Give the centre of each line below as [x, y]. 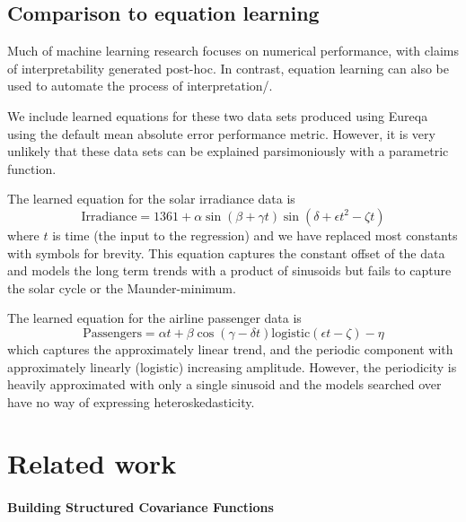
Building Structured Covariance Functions [141, 507]
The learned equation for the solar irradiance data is [151, 199]
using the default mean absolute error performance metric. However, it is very [221, 133]
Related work [92, 463]
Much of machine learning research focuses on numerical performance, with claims [233, 51]
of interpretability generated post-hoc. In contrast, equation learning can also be [229, 68]
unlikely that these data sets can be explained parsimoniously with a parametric [228, 151]
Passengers [112, 333]
